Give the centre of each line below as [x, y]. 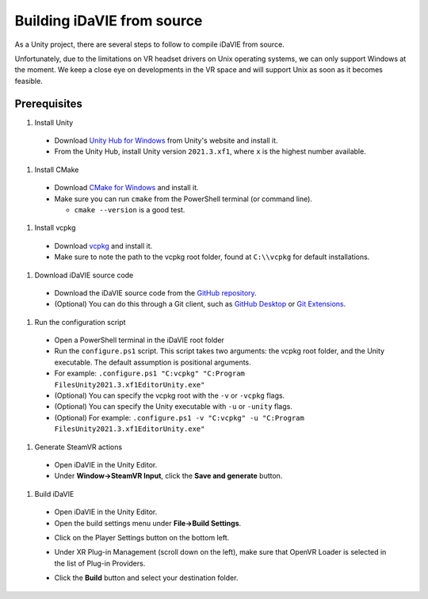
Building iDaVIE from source [109, 21]
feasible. [29, 81]
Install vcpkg [55, 228]
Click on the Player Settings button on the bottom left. [142, 537]
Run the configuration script [80, 322]
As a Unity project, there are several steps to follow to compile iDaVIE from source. [149, 44]
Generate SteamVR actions [78, 447]
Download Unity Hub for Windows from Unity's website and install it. [166, 141]
